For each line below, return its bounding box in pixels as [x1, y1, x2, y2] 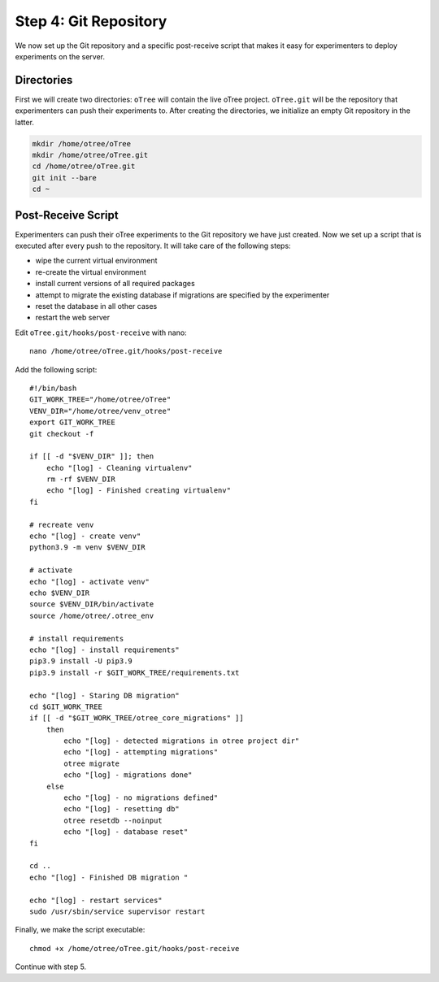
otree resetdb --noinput [63, 815, 163, 825]
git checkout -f [29, 429, 94, 438]
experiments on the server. [15, 51, 106, 61]
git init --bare [32, 173, 98, 182]
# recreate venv [29, 520, 94, 529]
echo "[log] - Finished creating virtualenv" [46, 486, 232, 495]
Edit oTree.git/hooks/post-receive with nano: [15, 328, 187, 337]
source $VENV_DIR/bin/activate [29, 600, 154, 609]
